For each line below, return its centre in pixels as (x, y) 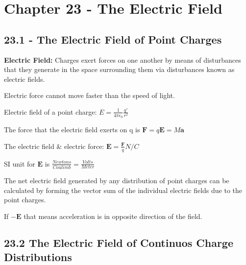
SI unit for (20, 163)
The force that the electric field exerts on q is (72, 130)
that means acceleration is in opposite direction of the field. (113, 216)
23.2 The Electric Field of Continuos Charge (119, 242)
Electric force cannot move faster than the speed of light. (89, 95)
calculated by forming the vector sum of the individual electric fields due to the (123, 190)
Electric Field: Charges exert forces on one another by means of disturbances (123, 60)
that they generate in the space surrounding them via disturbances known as (119, 69)
